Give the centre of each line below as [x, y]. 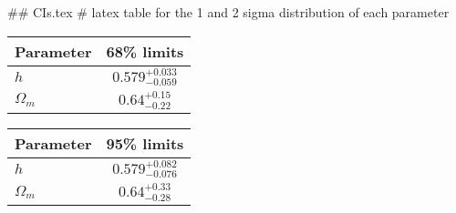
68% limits [145, 51]
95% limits [145, 143]
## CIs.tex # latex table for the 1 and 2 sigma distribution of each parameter [228, 12]
